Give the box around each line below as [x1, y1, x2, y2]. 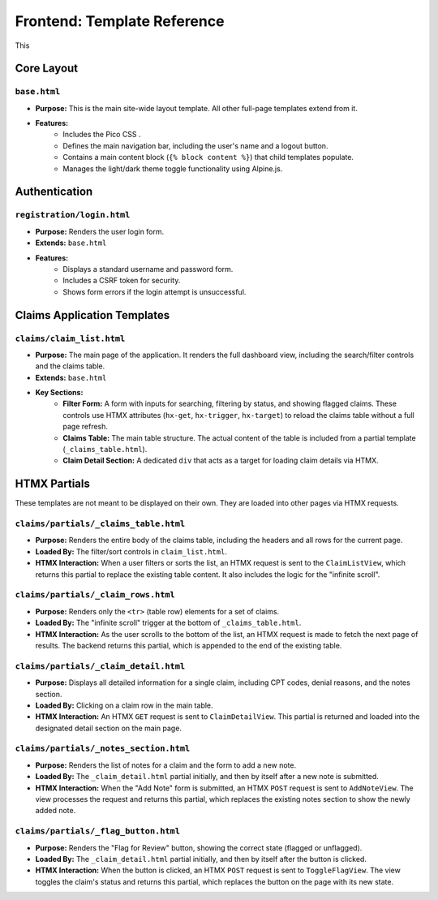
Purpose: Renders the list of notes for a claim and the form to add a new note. [35, 760, 296, 770]
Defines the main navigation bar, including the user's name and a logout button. [62, 140, 328, 150]
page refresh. [62, 422, 109, 432]
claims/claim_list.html [15, 333, 126, 344]
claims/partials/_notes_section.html [15, 743, 191, 754]
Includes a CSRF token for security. [62, 276, 181, 286]
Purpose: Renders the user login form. [35, 226, 165, 236]
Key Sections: [35, 388, 84, 398]
